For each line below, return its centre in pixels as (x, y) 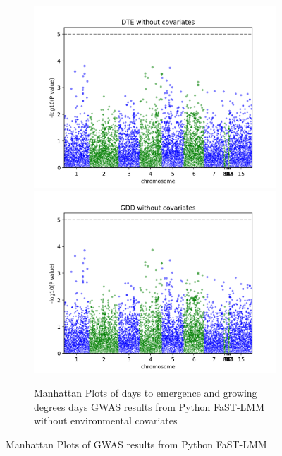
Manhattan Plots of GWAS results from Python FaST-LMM (136, 444)
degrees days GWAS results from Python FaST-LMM (149, 406)
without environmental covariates (106, 420)
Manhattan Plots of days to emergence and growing (146, 393)
